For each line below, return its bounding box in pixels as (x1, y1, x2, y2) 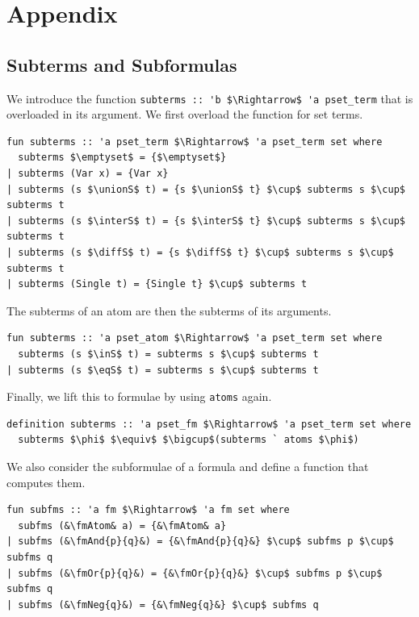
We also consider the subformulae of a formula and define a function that (6, 457, 369, 474)
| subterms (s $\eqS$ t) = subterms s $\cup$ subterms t (6, 364, 319, 376)
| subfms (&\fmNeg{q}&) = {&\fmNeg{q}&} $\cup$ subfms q (6, 598, 319, 611)
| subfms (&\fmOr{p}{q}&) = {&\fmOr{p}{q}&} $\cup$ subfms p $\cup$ (6, 567, 383, 579)
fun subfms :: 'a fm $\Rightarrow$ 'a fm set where (6, 504, 290, 516)
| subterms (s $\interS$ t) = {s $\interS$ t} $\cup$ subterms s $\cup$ (6, 215, 405, 227)
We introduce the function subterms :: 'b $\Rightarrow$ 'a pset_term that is (6, 90, 413, 106)
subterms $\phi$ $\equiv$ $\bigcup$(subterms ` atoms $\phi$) (18, 434, 359, 446)
